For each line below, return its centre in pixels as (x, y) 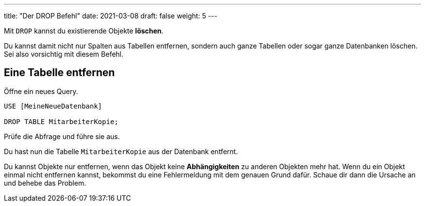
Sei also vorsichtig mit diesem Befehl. (64, 54)
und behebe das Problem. (45, 183)
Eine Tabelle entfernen (59, 73)
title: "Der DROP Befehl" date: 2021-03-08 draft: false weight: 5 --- (111, 16)
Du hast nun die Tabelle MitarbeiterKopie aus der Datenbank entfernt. (121, 151)
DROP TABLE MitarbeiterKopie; (61, 121)
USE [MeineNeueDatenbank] (53, 106)
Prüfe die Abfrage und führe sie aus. (62, 136)
